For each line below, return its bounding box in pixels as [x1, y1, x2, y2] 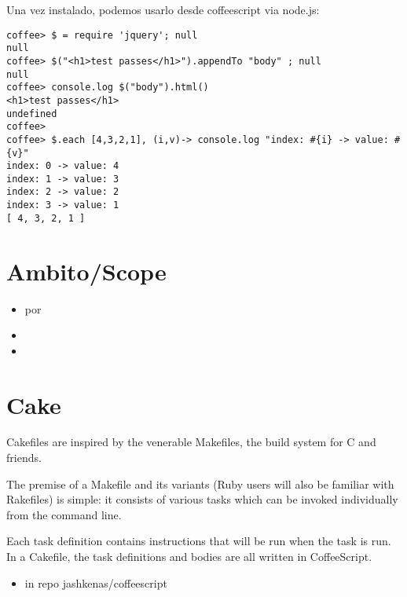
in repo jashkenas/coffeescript [24, 574, 167, 591]
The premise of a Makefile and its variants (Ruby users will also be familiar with [6, 475, 394, 492]
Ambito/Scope [6, 255, 167, 287]
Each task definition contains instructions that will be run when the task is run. [6, 533, 391, 549]
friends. [6, 449, 42, 466]
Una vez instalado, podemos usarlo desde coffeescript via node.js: [6, 2, 320, 17]
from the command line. [6, 506, 122, 522]
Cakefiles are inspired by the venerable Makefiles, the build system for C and [6, 434, 376, 450]
